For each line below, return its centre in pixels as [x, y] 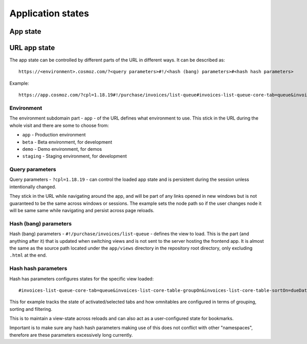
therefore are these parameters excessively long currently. [71, 335]
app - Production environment [54, 135]
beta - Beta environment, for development [67, 142]
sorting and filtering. [31, 309]
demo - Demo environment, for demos [62, 149]
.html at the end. [28, 255]
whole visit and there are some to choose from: [59, 125]
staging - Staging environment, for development [75, 156]
